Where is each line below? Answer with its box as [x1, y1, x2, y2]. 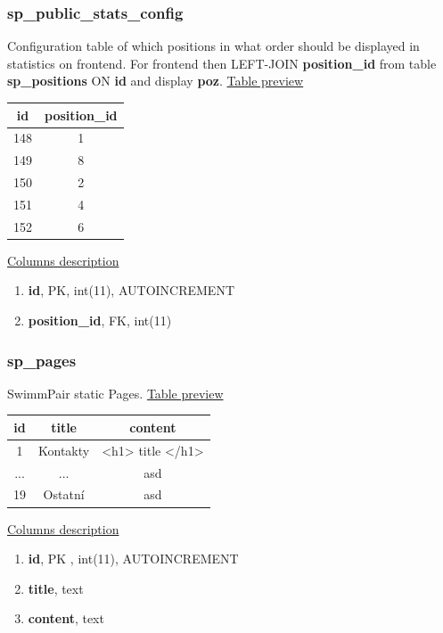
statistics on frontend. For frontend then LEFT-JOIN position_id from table [7, 53, 437, 72]
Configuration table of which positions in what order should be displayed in [7, 37, 420, 55]
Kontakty [38, 440, 90, 459]
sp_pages [7, 349, 77, 371]
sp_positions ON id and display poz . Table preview [7, 71, 304, 90]
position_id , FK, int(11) [28, 311, 172, 329]
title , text [28, 579, 84, 597]
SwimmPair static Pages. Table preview [7, 383, 224, 402]
